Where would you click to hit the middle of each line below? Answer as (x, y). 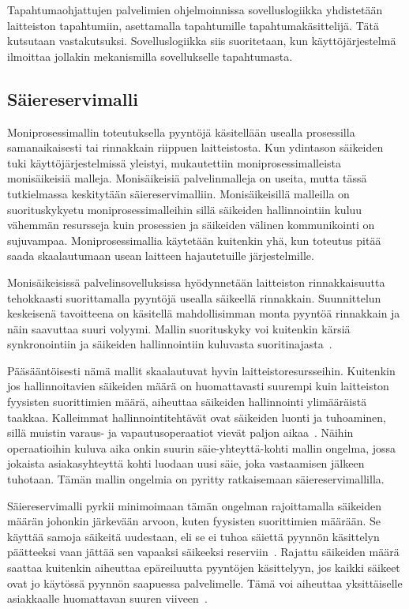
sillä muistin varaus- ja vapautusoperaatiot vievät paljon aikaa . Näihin (180, 432)
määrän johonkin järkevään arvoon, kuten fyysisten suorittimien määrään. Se (194, 521)
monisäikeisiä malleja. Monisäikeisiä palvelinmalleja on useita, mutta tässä (187, 178)
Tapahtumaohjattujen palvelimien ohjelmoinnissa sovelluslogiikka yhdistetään (195, 9)
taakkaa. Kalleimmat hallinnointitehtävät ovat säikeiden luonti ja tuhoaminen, (197, 417)
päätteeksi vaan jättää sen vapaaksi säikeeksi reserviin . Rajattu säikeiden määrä (203, 552)
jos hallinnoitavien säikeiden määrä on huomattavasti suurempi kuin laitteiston (198, 386)
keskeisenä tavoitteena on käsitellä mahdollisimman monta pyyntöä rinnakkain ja (204, 313)
